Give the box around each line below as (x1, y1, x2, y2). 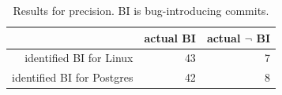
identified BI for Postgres (12, 69, 133, 86)
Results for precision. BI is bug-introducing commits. (13, 2, 269, 18)
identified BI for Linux (24, 49, 133, 66)
